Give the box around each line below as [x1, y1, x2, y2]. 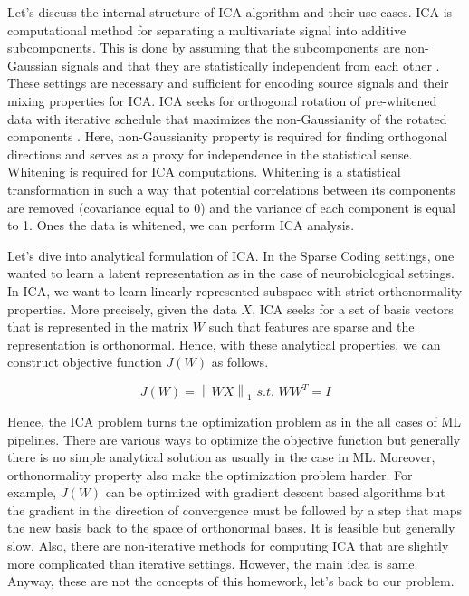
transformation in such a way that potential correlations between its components [7, 179, 455, 198]
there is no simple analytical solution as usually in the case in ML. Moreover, [7, 447, 435, 466]
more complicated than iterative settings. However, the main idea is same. [7, 553, 418, 572]
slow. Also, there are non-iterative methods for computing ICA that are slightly [7, 536, 449, 555]
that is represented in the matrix [7, 317, 189, 336]
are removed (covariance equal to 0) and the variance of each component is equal [7, 197, 455, 216]
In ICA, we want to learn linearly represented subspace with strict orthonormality [7, 281, 463, 300]
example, [7, 483, 57, 502]
